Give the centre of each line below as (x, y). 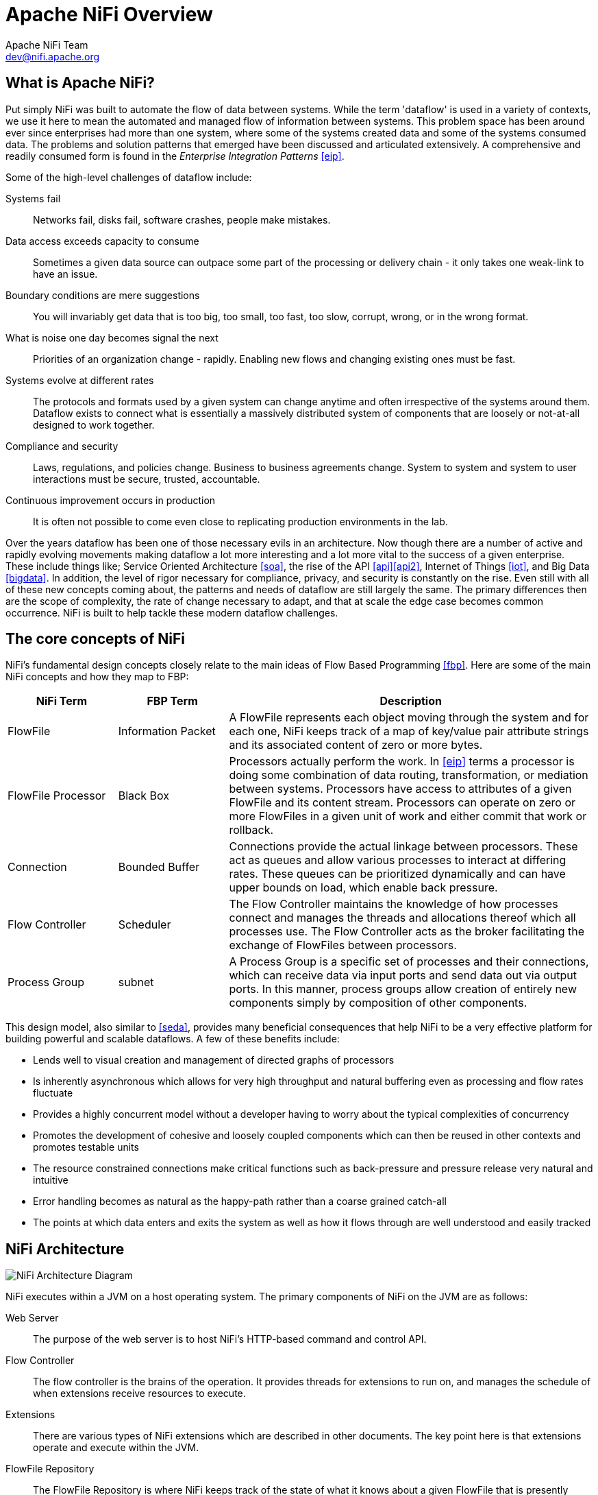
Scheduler (145, 925)
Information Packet (167, 731)
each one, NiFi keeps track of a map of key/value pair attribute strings (409, 731)
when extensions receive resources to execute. (139, 1394)
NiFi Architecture (65, 1249)
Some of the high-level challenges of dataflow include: (129, 177)
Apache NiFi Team (47, 45)
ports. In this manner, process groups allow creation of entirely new (403, 989)
